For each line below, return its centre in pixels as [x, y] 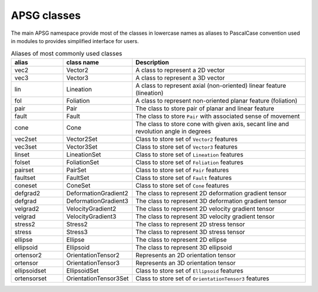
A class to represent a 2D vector [180, 70]
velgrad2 [27, 208]
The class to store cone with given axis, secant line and [212, 124]
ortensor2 [28, 255]
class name [83, 62]
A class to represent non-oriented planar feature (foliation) [216, 100]
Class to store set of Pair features [182, 170]
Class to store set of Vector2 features [187, 139]
